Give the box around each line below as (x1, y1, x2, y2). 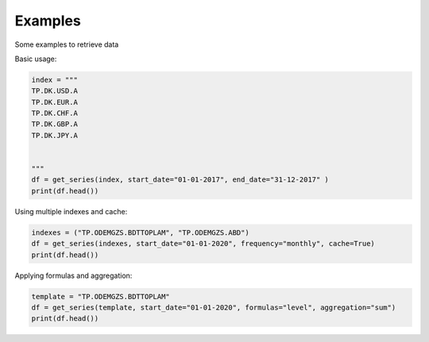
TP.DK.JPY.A (31, 131, 79, 140)
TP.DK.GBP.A (31, 120, 79, 129)
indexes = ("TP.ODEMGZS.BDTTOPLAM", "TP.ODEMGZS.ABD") (31, 228, 249, 237)
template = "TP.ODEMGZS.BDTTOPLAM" (31, 292, 170, 301)
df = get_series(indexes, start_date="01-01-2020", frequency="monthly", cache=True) (31, 239, 375, 248)
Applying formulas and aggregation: (14, 271, 133, 280)
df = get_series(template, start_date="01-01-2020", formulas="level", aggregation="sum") (31, 302, 396, 312)
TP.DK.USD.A (31, 86, 79, 95)
